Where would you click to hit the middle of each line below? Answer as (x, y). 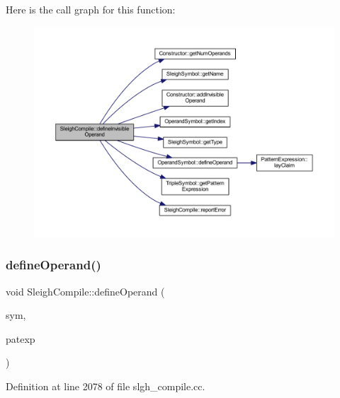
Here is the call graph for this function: (91, 9)
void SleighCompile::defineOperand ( (85, 291)
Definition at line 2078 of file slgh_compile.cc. (106, 386)
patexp (21, 338)
